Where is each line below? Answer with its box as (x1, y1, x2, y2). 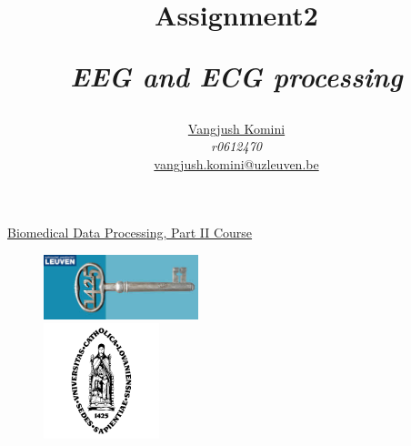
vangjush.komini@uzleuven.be (154, 154, 319, 173)
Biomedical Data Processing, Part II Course (7, 223, 253, 242)
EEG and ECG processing (70, 57, 403, 96)
